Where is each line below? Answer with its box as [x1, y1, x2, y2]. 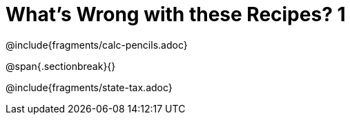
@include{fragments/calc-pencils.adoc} [6, 38, 188, 51]
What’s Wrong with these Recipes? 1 [6, 3, 346, 26]
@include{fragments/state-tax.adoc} [6, 81, 173, 93]
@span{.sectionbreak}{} [6, 60, 116, 72]
